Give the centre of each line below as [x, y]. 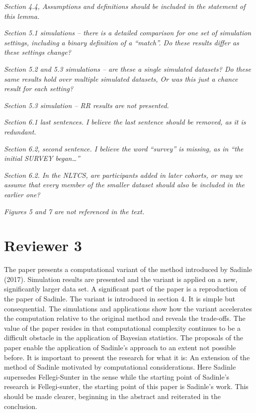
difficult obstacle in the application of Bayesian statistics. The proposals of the [124, 338]
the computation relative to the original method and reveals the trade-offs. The [125, 318]
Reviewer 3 [43, 245]
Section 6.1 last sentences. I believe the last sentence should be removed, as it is [125, 122]
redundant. [20, 131]
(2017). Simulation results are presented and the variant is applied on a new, [121, 279]
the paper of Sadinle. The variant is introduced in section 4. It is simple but [120, 298]
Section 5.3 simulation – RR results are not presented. [86, 105]
